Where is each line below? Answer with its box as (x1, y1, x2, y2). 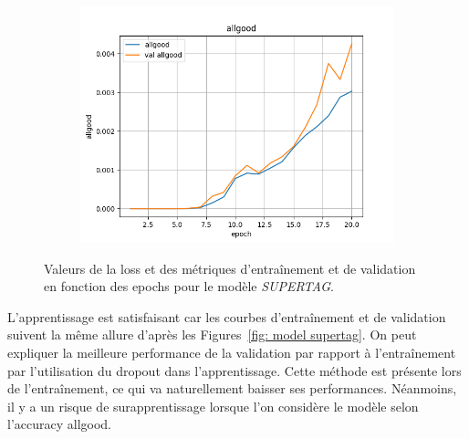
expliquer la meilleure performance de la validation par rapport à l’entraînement (7, 342, 456, 361)
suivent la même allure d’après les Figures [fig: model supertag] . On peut (7, 325, 417, 344)
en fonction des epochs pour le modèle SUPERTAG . (44, 277, 334, 296)
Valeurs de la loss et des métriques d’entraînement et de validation (44, 258, 416, 277)
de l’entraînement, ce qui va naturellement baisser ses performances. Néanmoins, (7, 379, 457, 398)
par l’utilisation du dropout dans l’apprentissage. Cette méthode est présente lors (7, 361, 462, 380)
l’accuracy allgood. (7, 414, 112, 434)
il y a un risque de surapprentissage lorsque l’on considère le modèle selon (7, 396, 419, 415)
